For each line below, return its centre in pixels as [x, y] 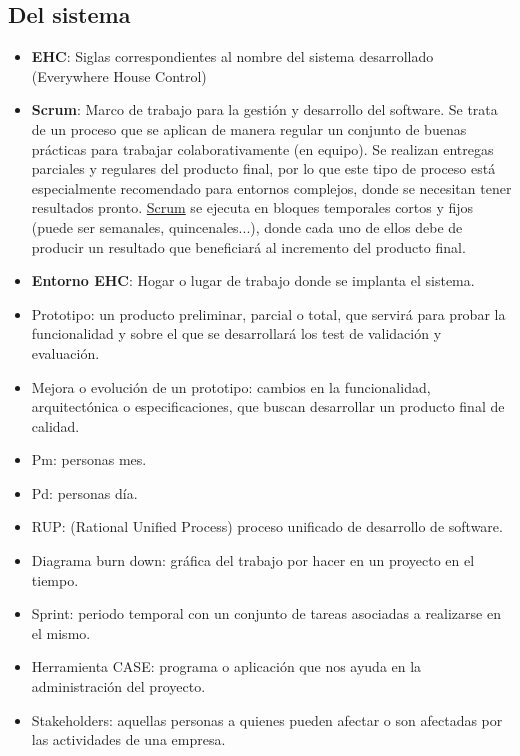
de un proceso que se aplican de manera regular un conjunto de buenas [249, 128]
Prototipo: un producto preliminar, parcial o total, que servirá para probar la [268, 313]
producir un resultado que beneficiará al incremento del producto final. [248, 246]
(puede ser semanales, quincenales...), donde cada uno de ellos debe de [247, 226]
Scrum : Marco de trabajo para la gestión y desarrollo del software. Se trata [264, 109]
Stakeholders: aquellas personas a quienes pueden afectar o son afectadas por [267, 719]
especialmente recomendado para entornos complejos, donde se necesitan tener [271, 187]
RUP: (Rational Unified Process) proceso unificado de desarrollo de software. [267, 526]
